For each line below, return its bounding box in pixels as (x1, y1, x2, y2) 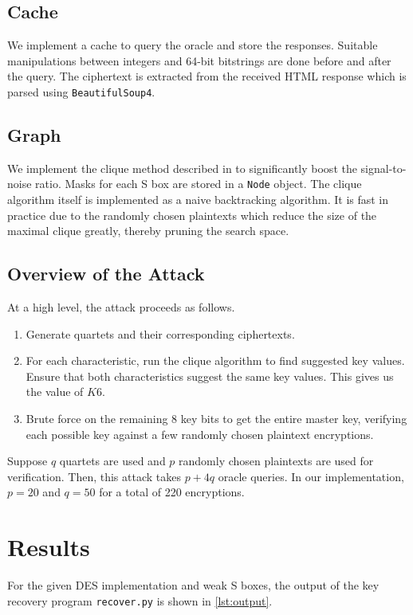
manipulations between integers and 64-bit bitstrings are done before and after (7, 52, 391, 69)
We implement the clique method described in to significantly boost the (7, 159, 357, 176)
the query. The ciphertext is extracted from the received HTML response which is (7, 68, 407, 84)
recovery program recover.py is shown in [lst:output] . (7, 592, 273, 609)
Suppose (7, 452, 48, 469)
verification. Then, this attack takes (7, 468, 181, 484)
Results (7, 531, 90, 563)
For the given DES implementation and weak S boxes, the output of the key (7, 577, 380, 593)
